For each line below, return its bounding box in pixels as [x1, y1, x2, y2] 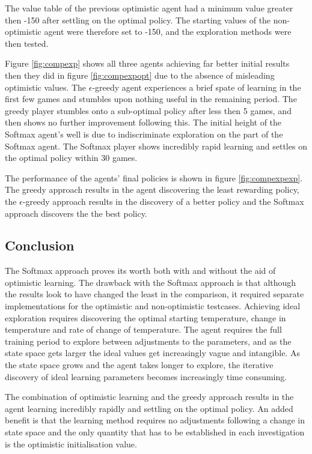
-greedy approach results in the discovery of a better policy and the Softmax [22, 195, 304, 207]
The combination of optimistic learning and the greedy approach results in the [5, 390, 294, 403]
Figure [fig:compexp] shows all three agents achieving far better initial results [5, 57, 290, 70]
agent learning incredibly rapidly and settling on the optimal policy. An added [5, 402, 293, 414]
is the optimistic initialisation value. [5, 437, 137, 450]
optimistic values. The [5, 80, 87, 93]
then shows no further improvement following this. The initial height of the [5, 116, 282, 129]
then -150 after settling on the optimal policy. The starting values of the [5, 13, 271, 26]
